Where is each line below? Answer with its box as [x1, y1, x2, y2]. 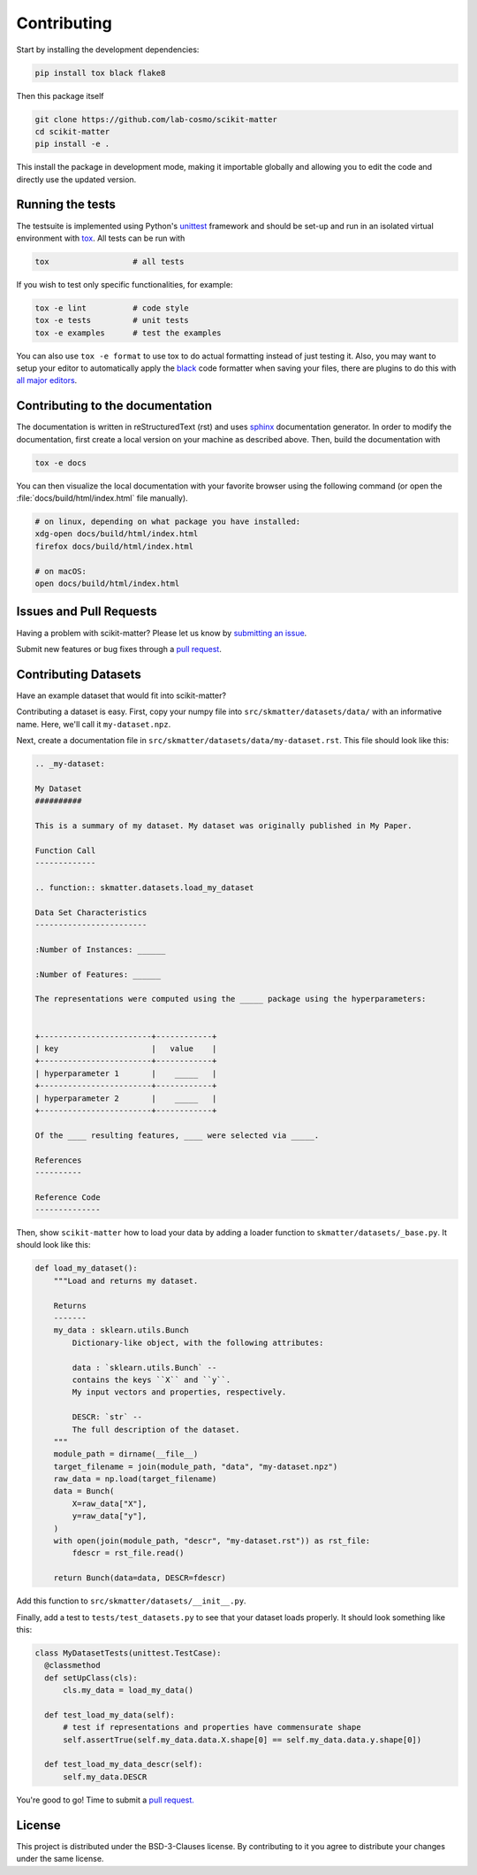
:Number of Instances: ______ [34, 944, 166, 955]
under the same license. [16, 1854, 104, 1864]
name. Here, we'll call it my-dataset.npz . [16, 718, 171, 729]
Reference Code [34, 1192, 101, 1203]
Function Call [34, 845, 96, 856]
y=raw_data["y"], [72, 1511, 148, 1521]
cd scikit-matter [34, 127, 110, 136]
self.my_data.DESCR [63, 1771, 148, 1782]
